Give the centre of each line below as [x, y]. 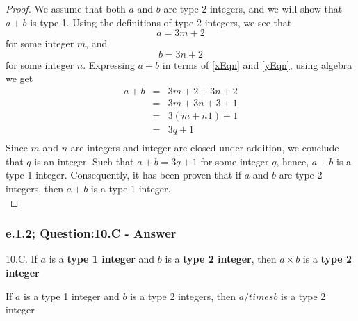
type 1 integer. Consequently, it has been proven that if [123, 175]
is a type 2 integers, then [183, 296]
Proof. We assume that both [66, 8]
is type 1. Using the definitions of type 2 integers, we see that [161, 22]
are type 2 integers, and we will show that [253, 8]
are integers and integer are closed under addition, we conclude [205, 148]
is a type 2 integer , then [221, 259]
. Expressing [109, 64]
